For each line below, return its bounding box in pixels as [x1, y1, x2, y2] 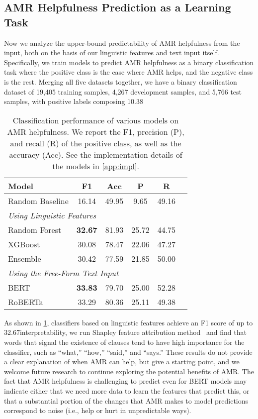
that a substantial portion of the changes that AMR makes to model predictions [4, 395, 249, 406]
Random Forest [8, 223, 62, 235]
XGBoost [8, 238, 40, 250]
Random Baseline [8, 195, 69, 207]
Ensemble [8, 252, 41, 264]
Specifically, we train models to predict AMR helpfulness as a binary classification [4, 57, 254, 67]
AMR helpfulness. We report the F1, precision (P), [7, 125, 184, 137]
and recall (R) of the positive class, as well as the [10, 137, 181, 149]
